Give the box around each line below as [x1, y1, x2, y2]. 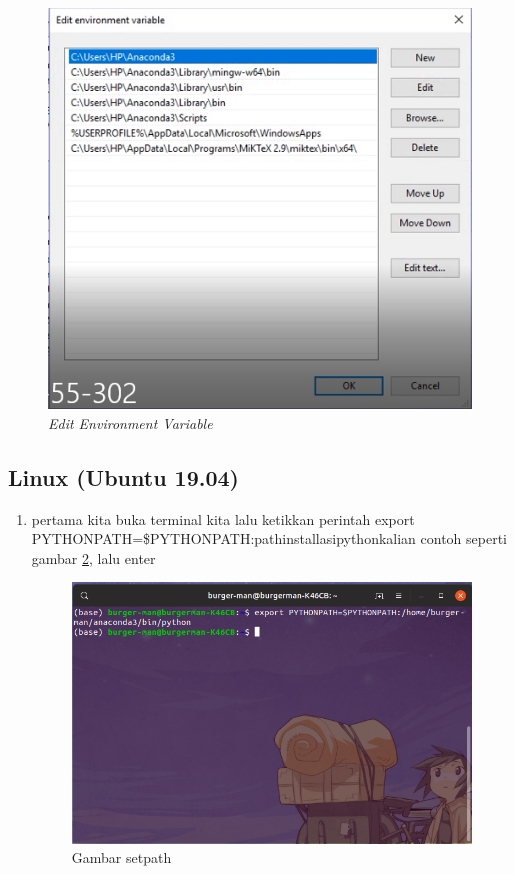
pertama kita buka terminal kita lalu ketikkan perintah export [31, 508, 415, 529]
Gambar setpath [71, 847, 172, 868]
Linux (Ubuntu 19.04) [8, 461, 239, 492]
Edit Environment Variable [48, 412, 213, 433]
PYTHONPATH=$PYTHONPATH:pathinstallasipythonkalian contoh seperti [31, 528, 507, 549]
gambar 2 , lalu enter [31, 547, 156, 568]
